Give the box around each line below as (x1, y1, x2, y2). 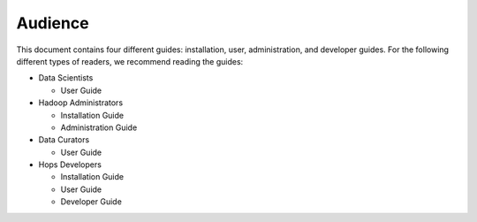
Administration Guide (60, 122, 138, 133)
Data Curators (38, 134, 90, 145)
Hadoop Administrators (38, 97, 124, 108)
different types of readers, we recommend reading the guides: (16, 56, 244, 66)
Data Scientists (38, 73, 94, 83)
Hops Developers (38, 159, 102, 170)
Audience (16, 13, 89, 33)
